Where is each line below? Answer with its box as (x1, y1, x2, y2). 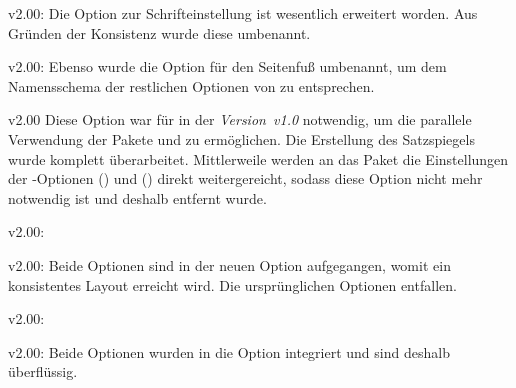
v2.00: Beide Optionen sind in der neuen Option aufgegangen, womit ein (8, 254, 451, 275)
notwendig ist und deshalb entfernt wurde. (8, 187, 267, 208)
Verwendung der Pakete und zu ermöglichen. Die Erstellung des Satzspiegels (8, 128, 475, 149)
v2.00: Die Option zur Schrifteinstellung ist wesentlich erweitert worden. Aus (8, 3, 478, 23)
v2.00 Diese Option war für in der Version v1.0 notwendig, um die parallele (8, 109, 472, 130)
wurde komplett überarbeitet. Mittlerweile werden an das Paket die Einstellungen (8, 148, 509, 169)
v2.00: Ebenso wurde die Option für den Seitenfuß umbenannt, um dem (8, 56, 447, 77)
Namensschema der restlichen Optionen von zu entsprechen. (8, 75, 375, 96)
